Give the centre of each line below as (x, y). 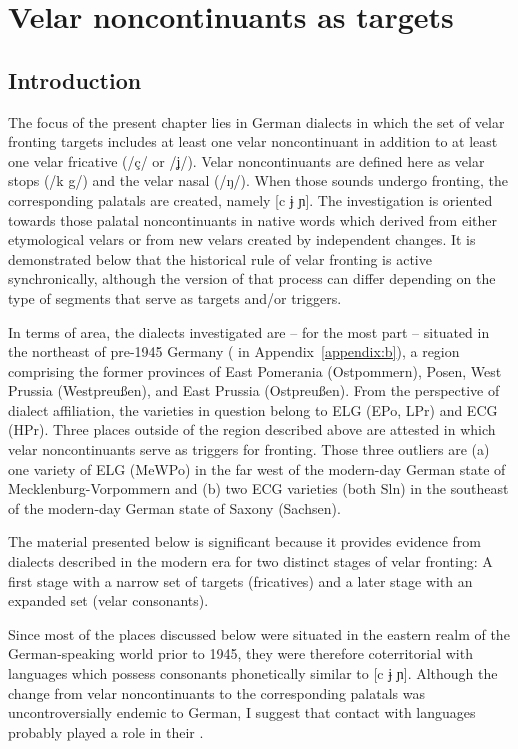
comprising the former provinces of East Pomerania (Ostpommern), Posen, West (255, 370)
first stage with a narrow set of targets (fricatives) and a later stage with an (240, 580)
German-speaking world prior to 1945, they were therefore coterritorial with (240, 653)
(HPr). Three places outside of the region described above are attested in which (252, 429)
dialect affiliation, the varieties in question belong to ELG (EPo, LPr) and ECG (253, 409)
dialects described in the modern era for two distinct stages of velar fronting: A (250, 561)
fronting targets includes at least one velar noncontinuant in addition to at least (253, 141)
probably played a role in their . (106, 731)
